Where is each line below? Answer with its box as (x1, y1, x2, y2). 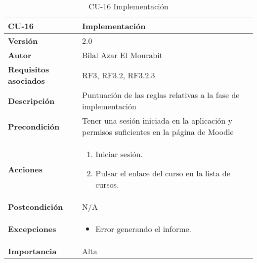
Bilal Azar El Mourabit (82, 49, 163, 61)
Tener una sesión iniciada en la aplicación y (82, 115, 233, 126)
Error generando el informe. (95, 223, 192, 234)
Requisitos (8, 64, 49, 75)
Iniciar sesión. (95, 148, 143, 160)
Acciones (8, 164, 43, 175)
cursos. (95, 179, 119, 190)
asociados (8, 75, 45, 86)
